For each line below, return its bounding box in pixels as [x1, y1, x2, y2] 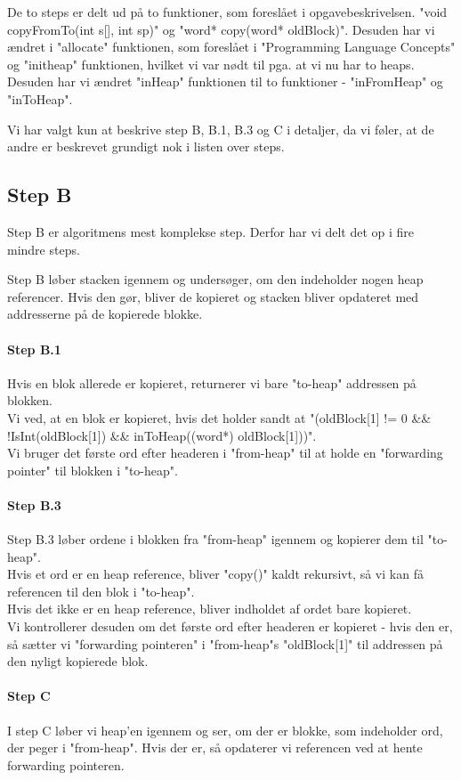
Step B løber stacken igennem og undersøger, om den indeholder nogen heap [7, 270, 424, 288]
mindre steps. [7, 240, 80, 258]
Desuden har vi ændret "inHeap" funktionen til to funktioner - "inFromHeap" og [7, 72, 443, 91]
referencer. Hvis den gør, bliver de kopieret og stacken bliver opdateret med [7, 287, 419, 305]
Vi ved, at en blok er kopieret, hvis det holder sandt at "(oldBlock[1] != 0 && [7, 408, 432, 427]
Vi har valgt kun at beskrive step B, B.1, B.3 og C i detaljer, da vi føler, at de [7, 119, 434, 138]
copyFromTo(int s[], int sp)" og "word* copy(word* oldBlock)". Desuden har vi [7, 20, 435, 38]
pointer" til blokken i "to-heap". [7, 460, 178, 479]
